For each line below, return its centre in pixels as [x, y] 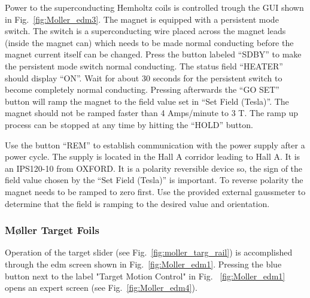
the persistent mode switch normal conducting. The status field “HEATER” [144, 66]
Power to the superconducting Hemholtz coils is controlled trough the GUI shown [154, 7]
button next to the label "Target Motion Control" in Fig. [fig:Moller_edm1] [145, 276]
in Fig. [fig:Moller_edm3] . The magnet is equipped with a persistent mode [142, 19]
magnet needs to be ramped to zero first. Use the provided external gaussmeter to [155, 191]
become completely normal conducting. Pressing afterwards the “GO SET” [142, 89]
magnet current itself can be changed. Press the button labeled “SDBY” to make [153, 54]
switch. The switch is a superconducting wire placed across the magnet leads [145, 31]
